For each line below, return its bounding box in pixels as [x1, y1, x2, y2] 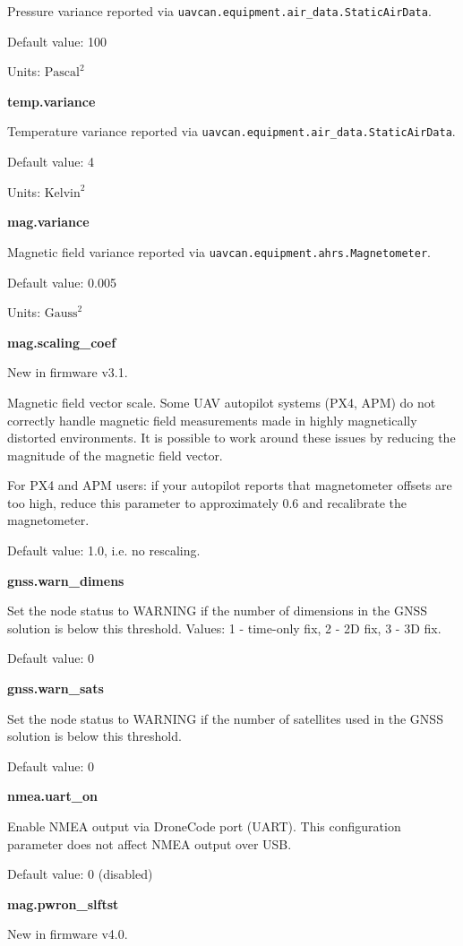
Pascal [44, 66, 80, 80]
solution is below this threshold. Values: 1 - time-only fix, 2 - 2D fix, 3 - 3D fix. [7, 618, 442, 637]
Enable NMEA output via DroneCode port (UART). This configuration [7, 817, 401, 835]
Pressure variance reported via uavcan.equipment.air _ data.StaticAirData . [7, 2, 432, 20]
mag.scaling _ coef [7, 332, 116, 351]
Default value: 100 [7, 31, 107, 50]
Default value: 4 [7, 152, 95, 171]
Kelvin [44, 186, 81, 200]
